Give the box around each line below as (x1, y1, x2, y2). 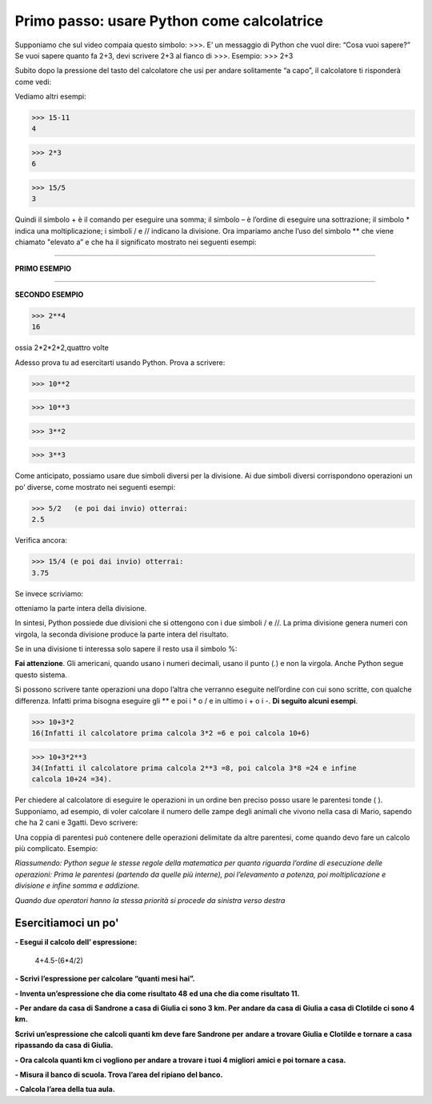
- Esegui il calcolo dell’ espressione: (14, 937, 138, 947)
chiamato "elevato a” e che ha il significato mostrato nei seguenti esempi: (14, 237, 257, 247)
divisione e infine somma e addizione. (14, 881, 140, 890)
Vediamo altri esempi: (14, 92, 87, 102)
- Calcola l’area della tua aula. (14, 1085, 115, 1094)
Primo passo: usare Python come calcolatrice (14, 12, 324, 30)
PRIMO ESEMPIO (14, 263, 72, 273)
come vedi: (14, 77, 52, 86)
